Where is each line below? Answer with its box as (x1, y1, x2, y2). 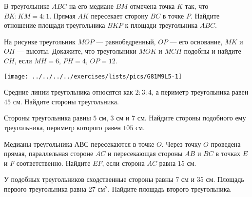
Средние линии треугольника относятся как (4, 87, 133, 97)
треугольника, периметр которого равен (4, 122, 121, 132)
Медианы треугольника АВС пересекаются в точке (4, 138, 155, 149)
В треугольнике (4, 1, 50, 11)
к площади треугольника (125, 20, 198, 30)
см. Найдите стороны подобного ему (137, 113, 246, 123)
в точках (215, 148, 241, 158)
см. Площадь (206, 174, 244, 184)
